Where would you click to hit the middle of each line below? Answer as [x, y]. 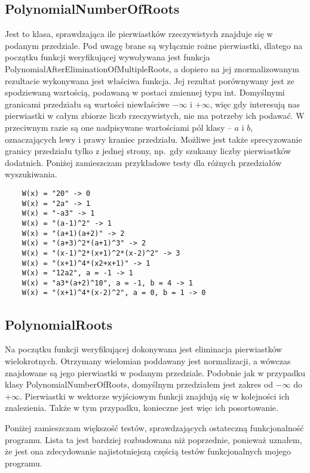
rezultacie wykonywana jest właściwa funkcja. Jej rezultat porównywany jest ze [150, 80]
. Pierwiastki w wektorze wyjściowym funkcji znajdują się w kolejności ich [154, 396]
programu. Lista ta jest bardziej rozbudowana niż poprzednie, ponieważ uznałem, [154, 439]
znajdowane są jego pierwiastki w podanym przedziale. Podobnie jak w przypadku [155, 372]
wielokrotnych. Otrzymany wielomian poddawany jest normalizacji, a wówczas [148, 360]
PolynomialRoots [59, 324]
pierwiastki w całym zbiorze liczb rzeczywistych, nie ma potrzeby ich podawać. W [155, 116]
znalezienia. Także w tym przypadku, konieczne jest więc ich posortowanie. [142, 408]
